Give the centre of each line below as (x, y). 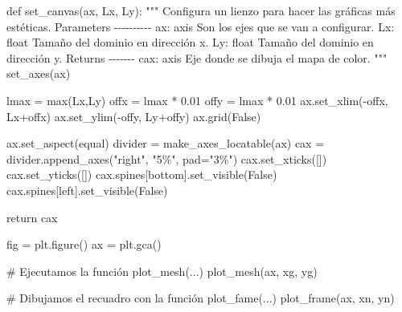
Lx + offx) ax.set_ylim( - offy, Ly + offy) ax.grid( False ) (134, 116)
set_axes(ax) (39, 73)
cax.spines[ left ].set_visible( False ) (87, 190)
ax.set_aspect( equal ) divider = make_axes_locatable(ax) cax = (166, 143)
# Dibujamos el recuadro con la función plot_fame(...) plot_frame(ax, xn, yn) (201, 298)
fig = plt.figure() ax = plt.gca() (84, 244)
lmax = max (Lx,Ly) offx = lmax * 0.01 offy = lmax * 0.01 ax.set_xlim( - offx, (197, 100)
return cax (32, 217)
